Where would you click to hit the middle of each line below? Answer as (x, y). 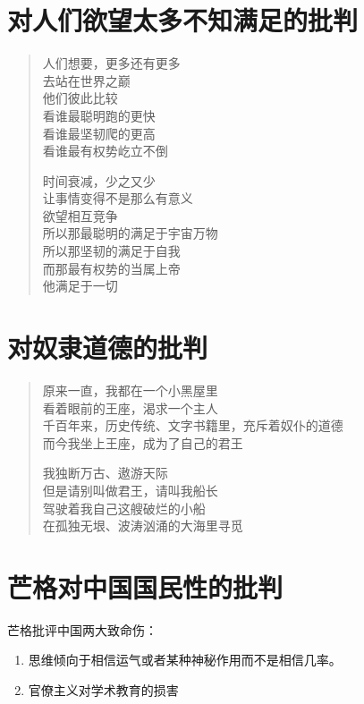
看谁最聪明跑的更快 (99, 115)
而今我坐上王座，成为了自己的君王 (143, 442)
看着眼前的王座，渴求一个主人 (130, 407)
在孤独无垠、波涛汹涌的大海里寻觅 (143, 526)
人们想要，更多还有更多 (111, 63)
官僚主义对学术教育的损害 (103, 690)
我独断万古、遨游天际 (105, 473)
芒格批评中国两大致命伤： (82, 629)
